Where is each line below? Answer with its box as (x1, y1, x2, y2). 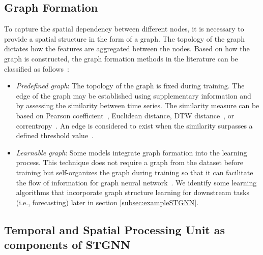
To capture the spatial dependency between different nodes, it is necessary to (4, 23, 244, 34)
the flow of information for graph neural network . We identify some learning (16, 177, 257, 187)
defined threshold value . (16, 130, 94, 141)
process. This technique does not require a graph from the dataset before (16, 157, 244, 168)
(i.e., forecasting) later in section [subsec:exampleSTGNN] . (16, 197, 199, 207)
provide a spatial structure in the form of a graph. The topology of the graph (4, 33, 245, 44)
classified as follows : (4, 63, 69, 74)
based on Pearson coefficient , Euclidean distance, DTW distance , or (16, 110, 235, 120)
